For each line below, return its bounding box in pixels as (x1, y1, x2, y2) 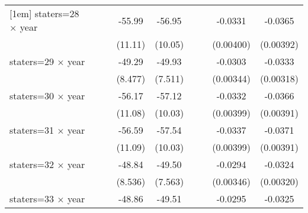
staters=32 (9, 157, 54, 171)
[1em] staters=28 (9, 7, 79, 20)
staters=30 (9, 89, 54, 102)
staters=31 (9, 123, 54, 137)
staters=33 (9, 192, 54, 205)
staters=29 (9, 54, 54, 68)
